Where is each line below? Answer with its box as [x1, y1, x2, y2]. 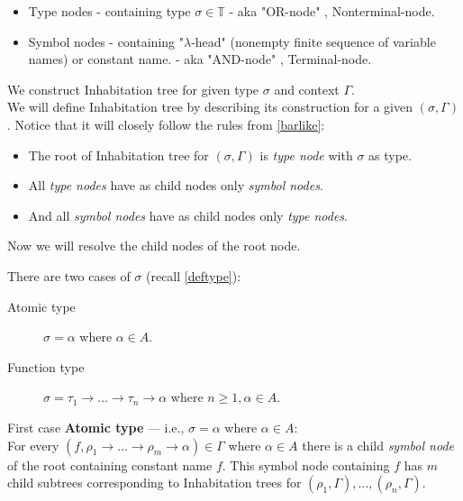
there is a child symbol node [302, 435, 454, 454]
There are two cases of [7, 266, 131, 285]
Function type [7, 357, 85, 376]
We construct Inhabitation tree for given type [7, 79, 259, 98]
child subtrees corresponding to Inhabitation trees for [7, 473, 302, 492]
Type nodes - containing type [28, 2, 191, 20]
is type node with [259, 145, 353, 164]
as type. [368, 145, 412, 164]
